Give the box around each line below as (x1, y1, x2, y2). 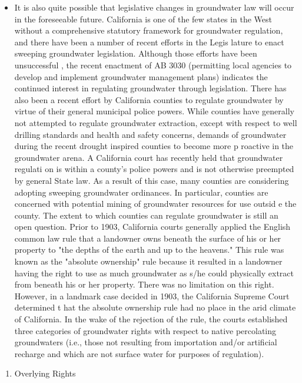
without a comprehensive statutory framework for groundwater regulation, (14, 24, 283, 37)
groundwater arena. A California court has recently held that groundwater (14, 151, 283, 163)
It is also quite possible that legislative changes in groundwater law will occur (14, 1, 294, 13)
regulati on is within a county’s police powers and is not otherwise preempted (14, 163, 294, 175)
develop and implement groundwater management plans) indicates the (14, 70, 268, 82)
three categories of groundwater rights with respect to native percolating (14, 324, 277, 336)
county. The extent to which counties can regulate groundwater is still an (14, 209, 278, 221)
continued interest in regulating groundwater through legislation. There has (14, 82, 287, 94)
